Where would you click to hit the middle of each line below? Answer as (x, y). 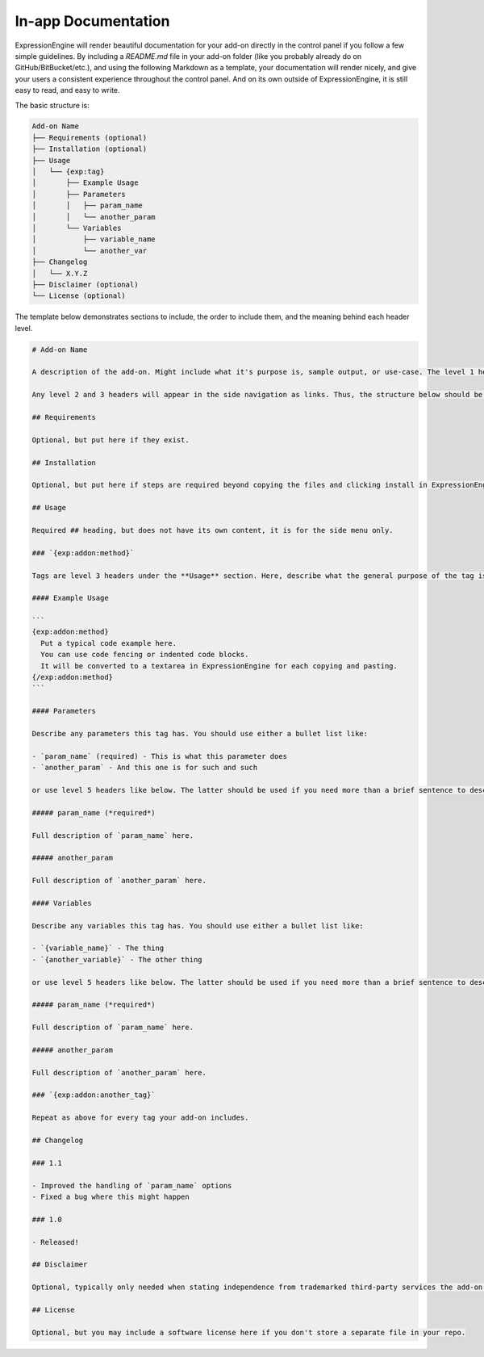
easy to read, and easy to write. (67, 90)
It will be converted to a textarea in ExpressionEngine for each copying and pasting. (219, 666)
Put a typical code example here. (109, 643)
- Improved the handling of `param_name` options (132, 1185)
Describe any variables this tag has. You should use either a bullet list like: (198, 926)
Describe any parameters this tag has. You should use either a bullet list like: (200, 733)
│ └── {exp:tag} (68, 172)
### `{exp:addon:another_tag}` (94, 1095)
